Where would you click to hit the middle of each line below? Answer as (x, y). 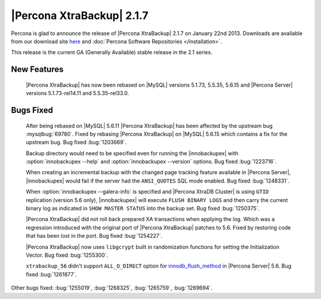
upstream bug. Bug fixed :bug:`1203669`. (76, 142)
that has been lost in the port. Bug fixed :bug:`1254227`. (94, 236)
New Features (37, 69)
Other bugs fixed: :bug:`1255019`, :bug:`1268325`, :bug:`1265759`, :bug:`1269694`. (112, 288)
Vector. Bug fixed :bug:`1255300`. (67, 255)
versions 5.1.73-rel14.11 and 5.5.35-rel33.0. (78, 93)
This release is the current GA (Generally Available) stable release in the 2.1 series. (112, 52)
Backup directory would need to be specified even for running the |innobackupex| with (132, 153)
